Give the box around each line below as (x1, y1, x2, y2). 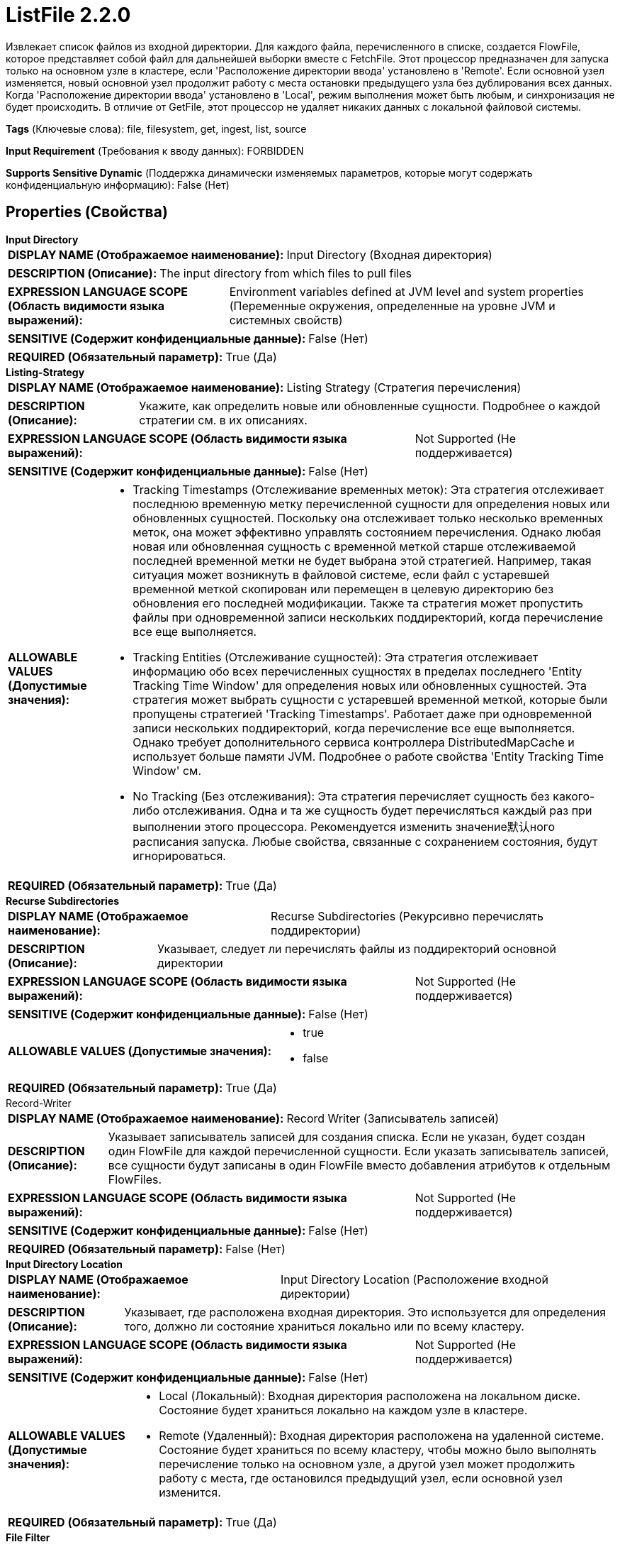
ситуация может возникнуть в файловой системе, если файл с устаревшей (133, 567, 550, 582)
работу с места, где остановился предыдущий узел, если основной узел (159, 1470, 563, 1485)
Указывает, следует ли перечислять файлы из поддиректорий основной (157, 941, 556, 956)
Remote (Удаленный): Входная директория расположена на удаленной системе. (159, 1428, 604, 1443)
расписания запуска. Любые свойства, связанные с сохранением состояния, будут (133, 834, 598, 849)
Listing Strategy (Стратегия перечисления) (286, 380, 522, 395)
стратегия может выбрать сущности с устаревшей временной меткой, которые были (133, 692, 608, 707)
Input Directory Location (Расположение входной (280, 1272, 548, 1287)
